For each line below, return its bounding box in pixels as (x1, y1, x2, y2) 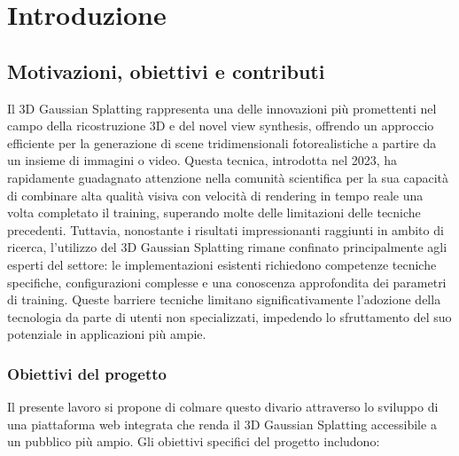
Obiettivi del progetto (7, 362, 167, 384)
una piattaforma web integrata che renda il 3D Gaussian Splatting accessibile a (7, 414, 437, 433)
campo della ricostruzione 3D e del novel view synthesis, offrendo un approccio (7, 116, 434, 135)
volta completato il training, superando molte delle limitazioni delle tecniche (7, 203, 421, 222)
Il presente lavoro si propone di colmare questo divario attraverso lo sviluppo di (7, 397, 439, 416)
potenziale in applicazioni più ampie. (7, 325, 206, 343)
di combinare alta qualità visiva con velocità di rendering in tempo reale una (7, 185, 424, 204)
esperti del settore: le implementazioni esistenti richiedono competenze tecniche (7, 255, 437, 273)
